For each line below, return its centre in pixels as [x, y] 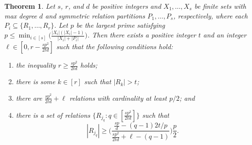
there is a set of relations [53, 115]
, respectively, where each [211, 15]
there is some [36, 82]
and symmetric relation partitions [95, 15]
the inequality [36, 65]
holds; [89, 65]
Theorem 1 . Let [30, 6]
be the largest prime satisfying [120, 25]
